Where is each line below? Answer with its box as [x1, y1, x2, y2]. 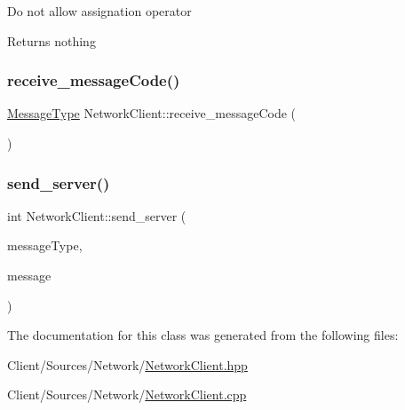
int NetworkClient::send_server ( [7, 206, 187, 225]
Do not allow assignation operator [7, 2, 192, 20]
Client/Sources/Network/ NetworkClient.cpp [7, 385, 247, 404]
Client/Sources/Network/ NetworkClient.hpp [7, 355, 248, 374]
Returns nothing [7, 31, 96, 50]
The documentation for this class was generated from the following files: [7, 326, 399, 344]
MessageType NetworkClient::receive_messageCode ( [7, 104, 297, 122]
